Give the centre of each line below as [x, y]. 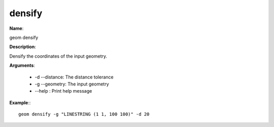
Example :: [20, 102]
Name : [16, 28]
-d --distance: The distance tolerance [74, 77]
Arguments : [22, 65]
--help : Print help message [63, 91]
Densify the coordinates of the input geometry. [58, 56]
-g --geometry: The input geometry [72, 84]
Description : [23, 47]
